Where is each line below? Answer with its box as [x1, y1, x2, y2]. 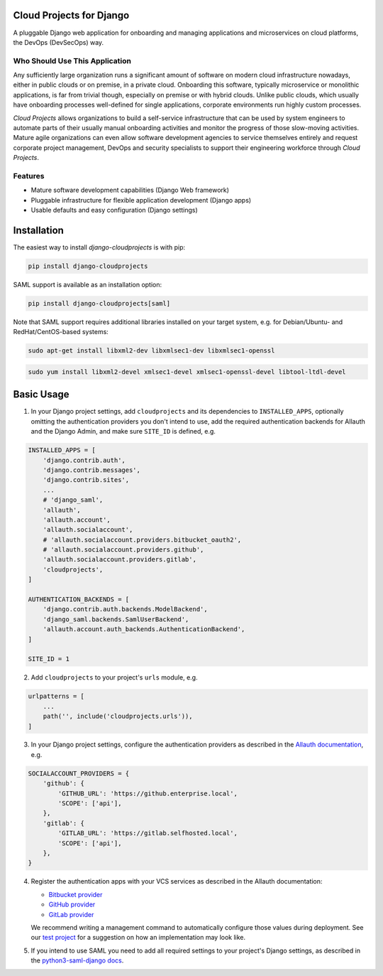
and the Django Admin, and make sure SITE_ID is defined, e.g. [30, 427, 216, 436]
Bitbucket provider [48, 890, 103, 899]
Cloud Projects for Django [13, 9, 130, 21]
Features [13, 171, 45, 181]
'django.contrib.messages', [43, 466, 141, 474]
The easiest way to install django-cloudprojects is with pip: [13, 243, 186, 252]
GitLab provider [48, 910, 94, 918]
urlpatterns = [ [28, 692, 85, 700]
